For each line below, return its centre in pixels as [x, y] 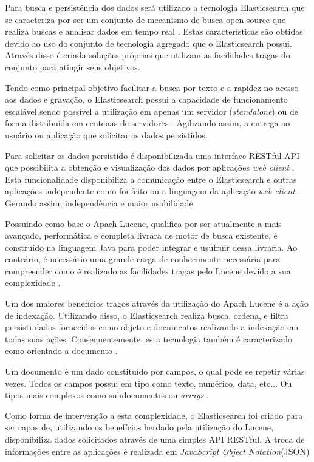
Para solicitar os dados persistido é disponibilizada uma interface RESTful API [152, 155]
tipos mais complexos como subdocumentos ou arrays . [107, 395]
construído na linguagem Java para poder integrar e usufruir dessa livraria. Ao [151, 247]
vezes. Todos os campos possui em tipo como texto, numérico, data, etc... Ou [148, 383]
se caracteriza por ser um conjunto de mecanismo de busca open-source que [145, 19]
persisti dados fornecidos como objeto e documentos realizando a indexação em [152, 327]
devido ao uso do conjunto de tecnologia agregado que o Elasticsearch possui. [148, 43]
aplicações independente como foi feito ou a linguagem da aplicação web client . [151, 191]
